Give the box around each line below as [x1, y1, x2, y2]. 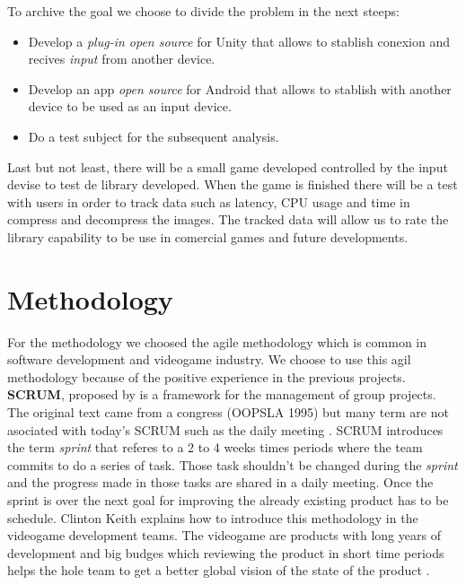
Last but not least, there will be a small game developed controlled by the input [7, 157, 448, 176]
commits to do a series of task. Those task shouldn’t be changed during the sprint [7, 455, 458, 474]
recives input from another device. [28, 49, 215, 68]
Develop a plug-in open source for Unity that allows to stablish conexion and [28, 31, 451, 50]
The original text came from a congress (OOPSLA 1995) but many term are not [7, 403, 449, 422]
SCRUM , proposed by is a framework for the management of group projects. [7, 385, 436, 404]
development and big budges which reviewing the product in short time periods [7, 543, 444, 562]
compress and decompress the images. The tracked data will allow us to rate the [7, 210, 449, 229]
